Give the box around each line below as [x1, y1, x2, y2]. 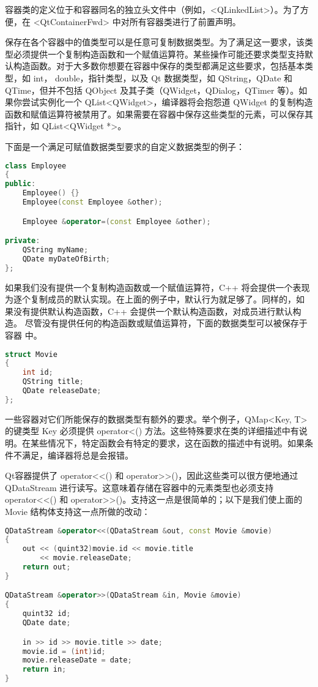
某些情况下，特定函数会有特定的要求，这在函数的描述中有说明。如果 [30, 437, 305, 449]
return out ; [22, 563, 71, 572]
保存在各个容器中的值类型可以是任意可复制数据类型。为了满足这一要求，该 [5, 36, 305, 48]
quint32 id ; [22, 609, 71, 618]
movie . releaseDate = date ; [22, 656, 132, 665]
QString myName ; [22, 245, 89, 254]
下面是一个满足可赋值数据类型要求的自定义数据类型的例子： [5, 140, 245, 152]
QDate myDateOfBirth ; [22, 254, 110, 263]
